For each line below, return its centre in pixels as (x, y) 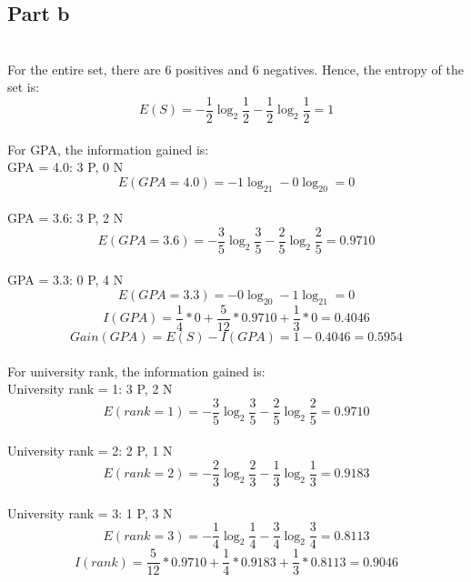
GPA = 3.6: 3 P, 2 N (65, 218)
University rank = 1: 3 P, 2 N (90, 389)
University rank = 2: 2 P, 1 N (90, 451)
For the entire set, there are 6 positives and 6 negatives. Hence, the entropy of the (235, 69)
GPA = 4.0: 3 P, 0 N (65, 167)
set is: (24, 87)
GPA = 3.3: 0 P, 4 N (65, 280)
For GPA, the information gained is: (108, 149)
